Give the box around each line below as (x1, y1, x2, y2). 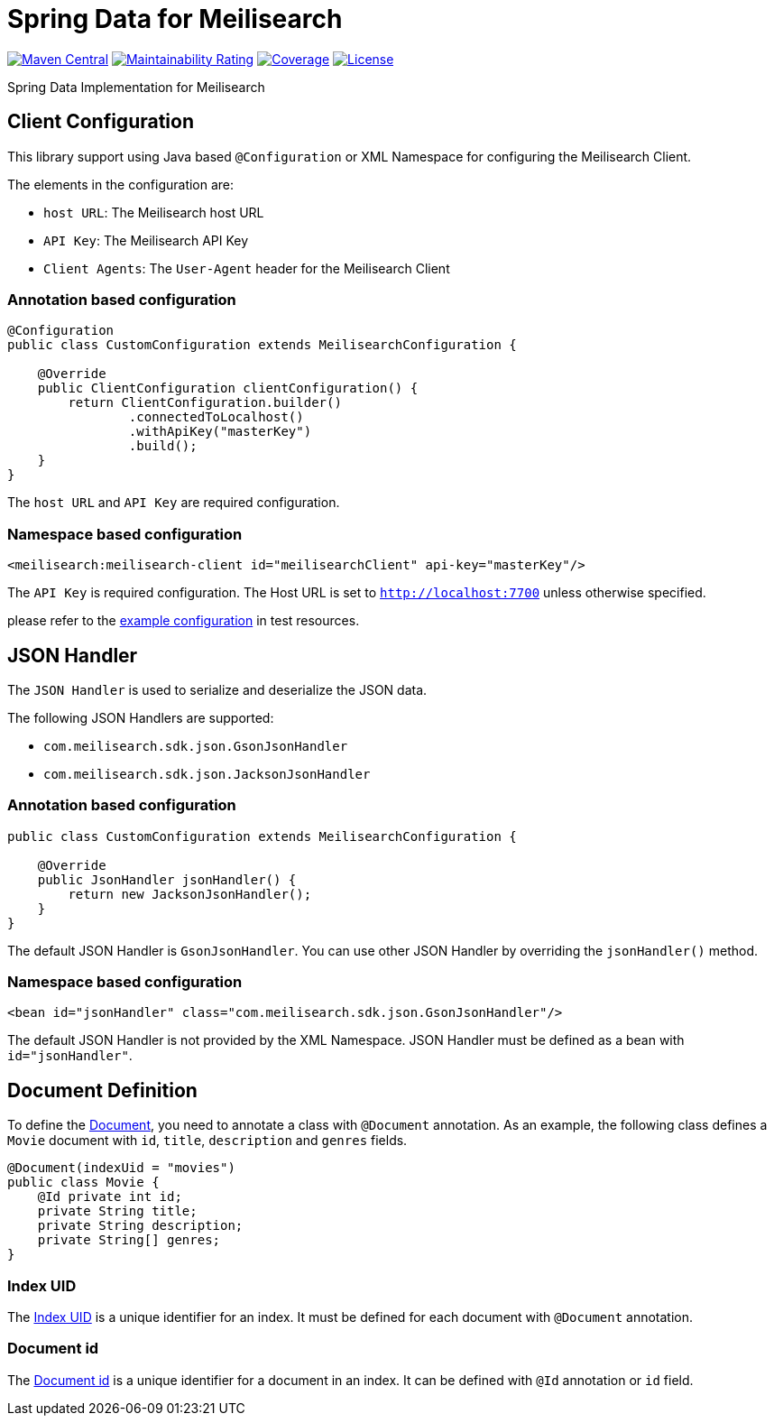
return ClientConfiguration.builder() (68, 395, 342, 411)
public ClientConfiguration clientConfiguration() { (37, 381, 419, 396)
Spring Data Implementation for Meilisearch (7, 79, 265, 95)
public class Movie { (7, 1175, 160, 1190)
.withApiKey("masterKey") (128, 424, 312, 439)
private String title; (37, 1204, 198, 1219)
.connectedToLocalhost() (128, 410, 304, 425)
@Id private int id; (37, 1189, 182, 1205)
